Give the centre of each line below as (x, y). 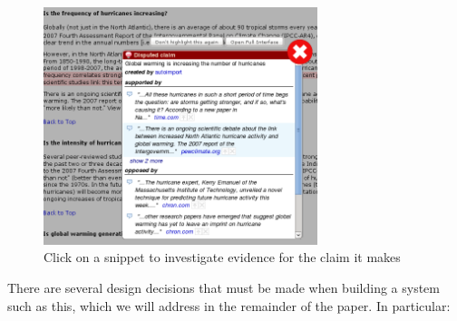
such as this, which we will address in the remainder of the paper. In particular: (229, 305)
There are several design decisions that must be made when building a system (224, 288)
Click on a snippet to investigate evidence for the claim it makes (222, 257)
